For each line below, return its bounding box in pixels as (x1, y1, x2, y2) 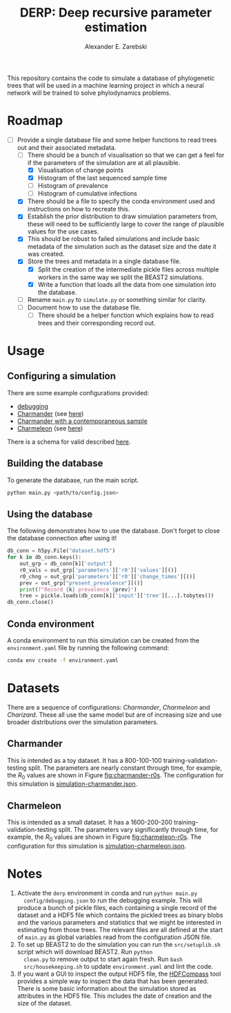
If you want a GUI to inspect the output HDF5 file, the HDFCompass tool (17, 969, 221, 978)
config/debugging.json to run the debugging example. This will (23, 896, 203, 905)
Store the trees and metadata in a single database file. (27, 257, 181, 265)
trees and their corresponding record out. (37, 319, 156, 327)
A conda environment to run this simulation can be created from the (7, 636, 200, 644)
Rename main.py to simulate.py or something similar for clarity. (27, 295, 207, 303)
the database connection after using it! (7, 534, 117, 542)
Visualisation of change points (37, 166, 124, 174)
